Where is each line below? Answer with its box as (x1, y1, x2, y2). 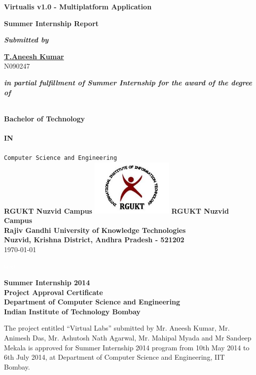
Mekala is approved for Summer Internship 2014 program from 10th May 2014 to (4, 342, 250, 352)
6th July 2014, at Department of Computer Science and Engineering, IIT (4, 352, 225, 362)
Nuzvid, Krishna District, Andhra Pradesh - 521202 (4, 234, 184, 245)
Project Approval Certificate (4, 287, 103, 297)
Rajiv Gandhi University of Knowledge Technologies (4, 225, 186, 235)
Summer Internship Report (4, 18, 99, 28)
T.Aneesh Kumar (4, 51, 64, 61)
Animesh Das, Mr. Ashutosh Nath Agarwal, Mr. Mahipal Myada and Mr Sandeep (4, 333, 252, 343)
